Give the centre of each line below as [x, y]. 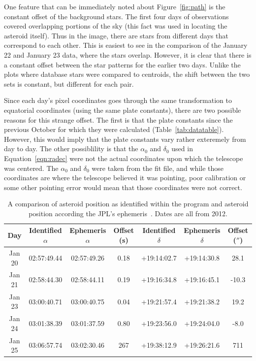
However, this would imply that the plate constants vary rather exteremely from [125, 139]
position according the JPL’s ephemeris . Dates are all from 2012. [128, 213]
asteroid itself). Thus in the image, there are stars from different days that [116, 35]
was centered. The [31, 168]
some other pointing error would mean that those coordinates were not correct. [123, 187]
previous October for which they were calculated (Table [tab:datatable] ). [114, 129]
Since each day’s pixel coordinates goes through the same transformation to [118, 100]
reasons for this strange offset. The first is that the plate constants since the [118, 119]
